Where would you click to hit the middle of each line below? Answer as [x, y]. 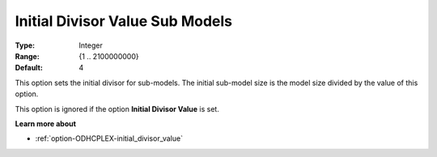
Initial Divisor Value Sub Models [124, 21]
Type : [25, 45]
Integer [91, 45]
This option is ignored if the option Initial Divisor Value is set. [117, 108]
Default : [29, 68]
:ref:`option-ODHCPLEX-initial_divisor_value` [109, 138]
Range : [27, 56]
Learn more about [46, 123]
